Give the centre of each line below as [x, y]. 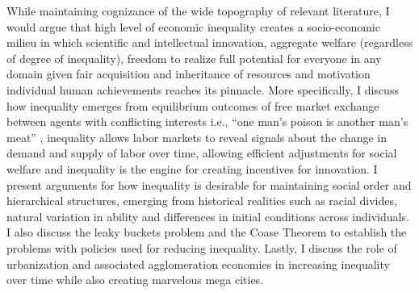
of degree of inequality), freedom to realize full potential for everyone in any [194, 58]
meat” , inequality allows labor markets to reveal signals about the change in [197, 137]
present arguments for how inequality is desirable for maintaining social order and [209, 184]
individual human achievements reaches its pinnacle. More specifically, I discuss [203, 89]
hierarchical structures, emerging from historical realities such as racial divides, [202, 201]
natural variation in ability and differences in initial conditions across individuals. [208, 216]
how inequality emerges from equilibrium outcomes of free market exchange [193, 105]
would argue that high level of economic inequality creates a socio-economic [193, 26]
